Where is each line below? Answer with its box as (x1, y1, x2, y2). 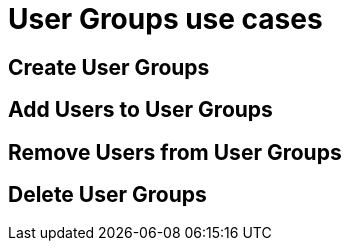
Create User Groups (8, 54, 210, 80)
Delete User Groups (8, 182, 207, 208)
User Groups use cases (8, 2, 323, 36)
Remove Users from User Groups (8, 139, 342, 165)
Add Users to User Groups (8, 97, 273, 123)
